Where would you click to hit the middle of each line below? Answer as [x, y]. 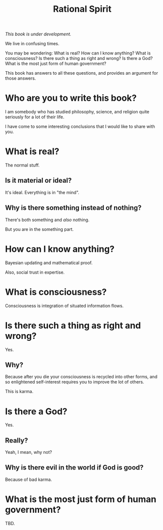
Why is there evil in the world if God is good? [74, 468]
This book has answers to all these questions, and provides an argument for [81, 73]
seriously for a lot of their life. [35, 117]
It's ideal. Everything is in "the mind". [42, 192]
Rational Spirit [82, 9]
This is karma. [19, 391]
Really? [17, 440]
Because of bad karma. [29, 479]
